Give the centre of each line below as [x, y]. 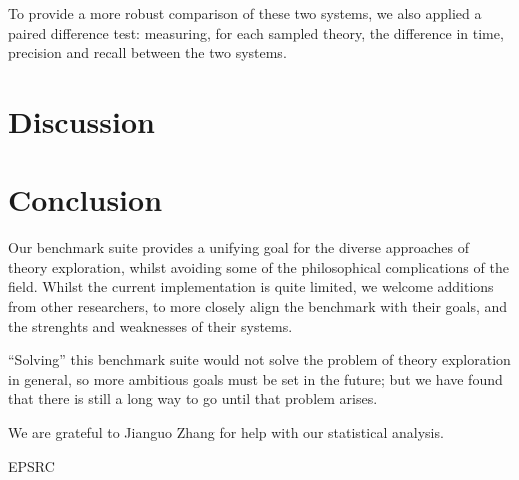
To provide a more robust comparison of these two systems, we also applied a [245, 13]
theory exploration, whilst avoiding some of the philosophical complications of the [258, 266]
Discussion [81, 120]
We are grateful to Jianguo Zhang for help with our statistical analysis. [226, 432]
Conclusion [85, 199]
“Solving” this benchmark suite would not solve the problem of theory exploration [259, 359]
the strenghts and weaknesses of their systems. [150, 325]
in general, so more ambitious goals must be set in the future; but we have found [255, 378]
